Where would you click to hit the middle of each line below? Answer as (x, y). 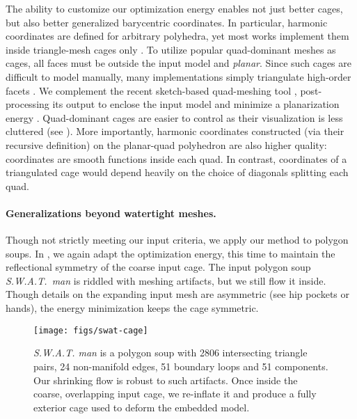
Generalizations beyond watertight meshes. (111, 213)
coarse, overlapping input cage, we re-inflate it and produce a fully (175, 394)
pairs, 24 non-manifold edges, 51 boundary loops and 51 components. (181, 366)
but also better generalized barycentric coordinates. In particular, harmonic (167, 22)
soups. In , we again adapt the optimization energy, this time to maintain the (170, 253)
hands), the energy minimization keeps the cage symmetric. (132, 308)
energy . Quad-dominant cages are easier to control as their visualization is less (174, 117)
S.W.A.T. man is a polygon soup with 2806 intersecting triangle (170, 353)
